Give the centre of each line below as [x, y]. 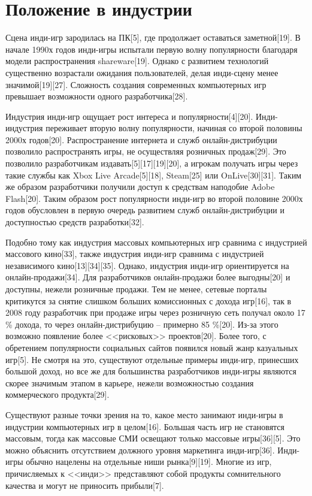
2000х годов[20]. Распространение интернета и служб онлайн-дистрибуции [141, 139]
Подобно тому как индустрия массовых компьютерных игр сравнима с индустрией [156, 242]
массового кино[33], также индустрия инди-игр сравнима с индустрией [135, 254]
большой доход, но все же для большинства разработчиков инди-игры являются [151, 371]
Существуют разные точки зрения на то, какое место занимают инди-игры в [144, 414]
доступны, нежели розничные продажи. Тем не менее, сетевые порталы [136, 289]
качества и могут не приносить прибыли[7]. [85, 485]
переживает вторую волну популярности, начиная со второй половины [174, 128]
